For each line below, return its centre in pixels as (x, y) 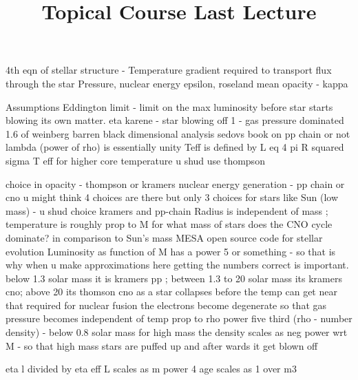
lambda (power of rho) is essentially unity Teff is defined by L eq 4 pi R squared (175, 147)
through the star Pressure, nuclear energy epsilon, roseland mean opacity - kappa (177, 83)
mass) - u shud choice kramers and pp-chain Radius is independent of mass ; (167, 210)
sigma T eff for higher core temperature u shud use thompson (135, 160)
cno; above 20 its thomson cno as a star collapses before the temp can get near (171, 292)
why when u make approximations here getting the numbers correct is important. (177, 265)
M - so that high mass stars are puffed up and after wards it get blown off (162, 345)
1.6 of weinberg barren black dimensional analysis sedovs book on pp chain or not (178, 133)
